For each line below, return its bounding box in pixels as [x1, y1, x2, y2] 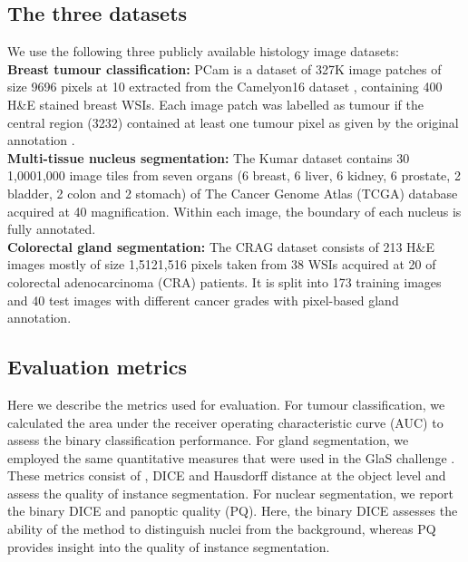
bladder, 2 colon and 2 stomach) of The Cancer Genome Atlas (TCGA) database [7, 183, 458, 202]
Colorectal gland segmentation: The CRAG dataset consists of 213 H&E [7, 237, 434, 256]
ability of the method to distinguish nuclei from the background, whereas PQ [7, 519, 436, 538]
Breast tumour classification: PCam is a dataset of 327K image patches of [7, 59, 442, 78]
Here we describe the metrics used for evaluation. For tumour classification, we [7, 394, 445, 413]
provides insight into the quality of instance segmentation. [7, 537, 330, 556]
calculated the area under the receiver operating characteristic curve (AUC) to [7, 412, 444, 431]
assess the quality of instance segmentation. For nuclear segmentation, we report [7, 483, 454, 502]
